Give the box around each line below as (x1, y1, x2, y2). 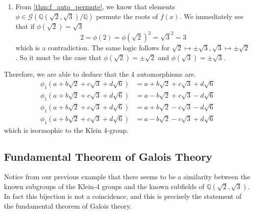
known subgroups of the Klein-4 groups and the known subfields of (4, 181, 204, 191)
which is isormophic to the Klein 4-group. (4, 125, 129, 135)
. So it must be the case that (15, 52, 102, 62)
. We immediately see (179, 11, 244, 21)
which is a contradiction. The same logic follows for (15, 43, 170, 53)
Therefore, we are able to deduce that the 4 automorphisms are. (4, 68, 196, 79)
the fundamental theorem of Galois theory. (4, 200, 132, 211)
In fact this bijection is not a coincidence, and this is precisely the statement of (4, 191, 242, 201)
